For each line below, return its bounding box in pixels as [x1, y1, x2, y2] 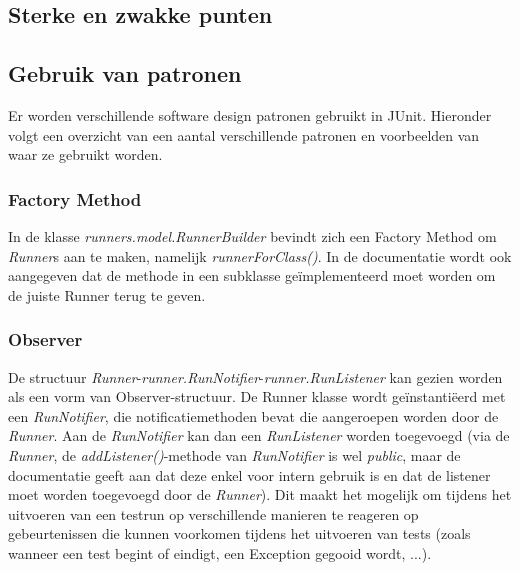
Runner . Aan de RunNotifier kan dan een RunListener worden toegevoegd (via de [8, 425, 510, 446]
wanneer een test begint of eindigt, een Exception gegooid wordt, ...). [8, 542, 432, 563]
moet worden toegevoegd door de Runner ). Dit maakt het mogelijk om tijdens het [8, 484, 512, 505]
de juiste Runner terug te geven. [8, 284, 206, 305]
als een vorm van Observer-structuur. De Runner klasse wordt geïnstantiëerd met [8, 386, 506, 407]
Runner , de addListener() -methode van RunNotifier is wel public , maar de [8, 444, 461, 465]
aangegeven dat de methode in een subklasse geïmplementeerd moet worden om [8, 265, 496, 286]
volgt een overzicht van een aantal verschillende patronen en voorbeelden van [8, 124, 480, 145]
